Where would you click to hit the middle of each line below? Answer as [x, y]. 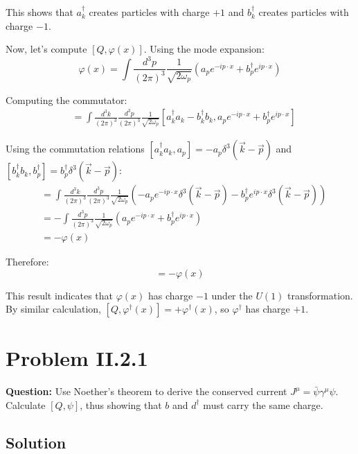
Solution [36, 442]
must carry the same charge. [263, 404]
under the [232, 295]
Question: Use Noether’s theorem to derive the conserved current [146, 391]
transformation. [320, 295]
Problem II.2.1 [77, 358]
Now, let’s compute [46, 49]
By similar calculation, [53, 309]
